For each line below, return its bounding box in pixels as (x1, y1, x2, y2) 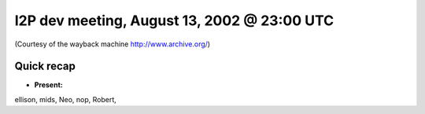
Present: (34, 80, 63, 90)
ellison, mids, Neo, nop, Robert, (14, 94, 117, 104)
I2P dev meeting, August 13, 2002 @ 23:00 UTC (14, 12, 334, 29)
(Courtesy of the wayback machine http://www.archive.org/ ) (14, 39, 211, 49)
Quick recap (14, 60, 76, 73)
